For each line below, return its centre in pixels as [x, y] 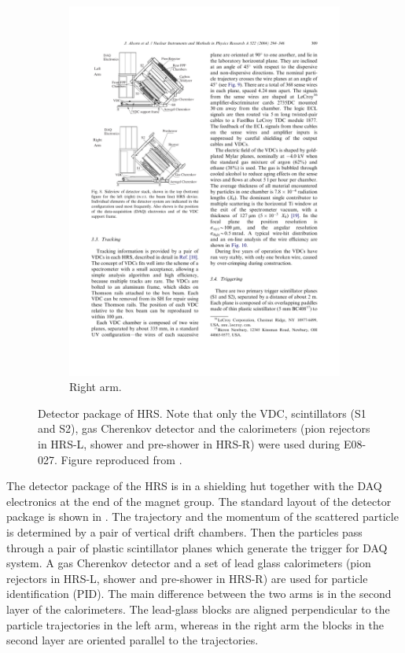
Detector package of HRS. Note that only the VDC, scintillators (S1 [202, 413]
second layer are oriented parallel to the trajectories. [133, 640]
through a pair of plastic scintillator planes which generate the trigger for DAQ [197, 547]
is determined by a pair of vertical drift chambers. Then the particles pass [184, 532]
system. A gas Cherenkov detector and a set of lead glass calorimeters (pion [189, 563]
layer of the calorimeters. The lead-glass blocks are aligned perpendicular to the [198, 609]
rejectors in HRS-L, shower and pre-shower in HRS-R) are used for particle [187, 578]
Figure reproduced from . [121, 459]
